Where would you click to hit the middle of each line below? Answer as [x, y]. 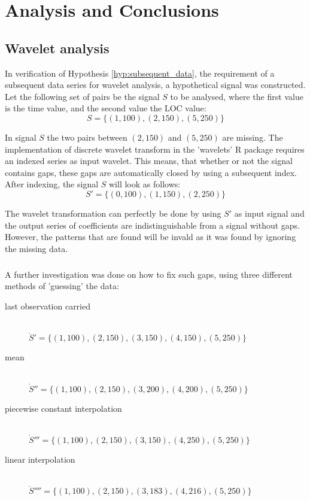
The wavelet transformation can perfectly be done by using [113, 213]
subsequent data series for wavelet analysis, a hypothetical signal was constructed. [155, 85]
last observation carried [48, 306]
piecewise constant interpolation [63, 408]
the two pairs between [87, 137]
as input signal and [269, 213]
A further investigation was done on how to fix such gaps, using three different [149, 274]
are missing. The [253, 137]
